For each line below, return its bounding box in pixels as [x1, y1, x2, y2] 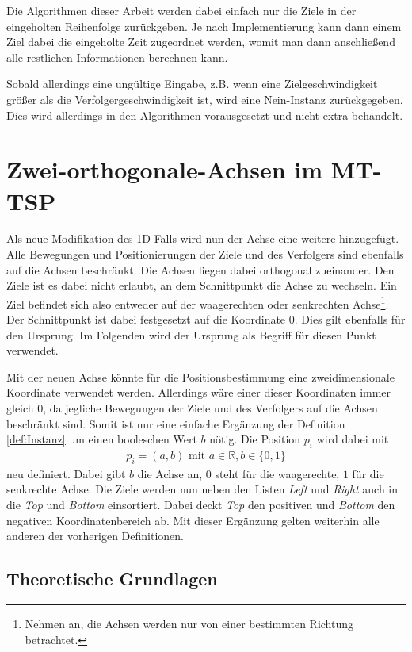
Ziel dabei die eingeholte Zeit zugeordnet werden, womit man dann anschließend [6, 33, 395, 50]
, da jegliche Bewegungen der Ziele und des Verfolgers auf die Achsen [43, 400, 378, 416]
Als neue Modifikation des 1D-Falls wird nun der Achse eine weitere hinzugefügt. [6, 230, 399, 247]
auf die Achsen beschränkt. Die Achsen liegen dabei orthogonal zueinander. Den [6, 261, 395, 278]
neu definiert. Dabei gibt [6, 465, 126, 481]
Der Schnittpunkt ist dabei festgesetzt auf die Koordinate [6, 311, 286, 328]
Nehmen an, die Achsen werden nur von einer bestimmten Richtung [25, 616, 354, 632]
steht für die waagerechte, [215, 465, 340, 481]
